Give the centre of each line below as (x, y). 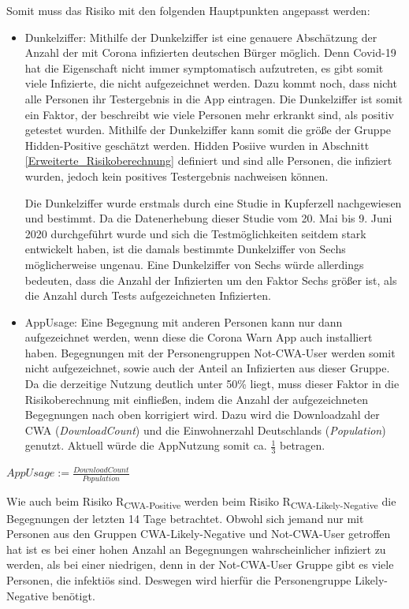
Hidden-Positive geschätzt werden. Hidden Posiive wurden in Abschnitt (197, 145)
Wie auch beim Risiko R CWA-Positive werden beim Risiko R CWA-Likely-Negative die (201, 502)
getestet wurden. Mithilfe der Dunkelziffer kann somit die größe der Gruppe (208, 130)
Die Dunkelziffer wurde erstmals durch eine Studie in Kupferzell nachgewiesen (213, 202)
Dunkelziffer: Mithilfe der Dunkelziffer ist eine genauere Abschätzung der (201, 37)
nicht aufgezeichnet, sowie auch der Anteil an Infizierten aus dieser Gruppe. (207, 368)
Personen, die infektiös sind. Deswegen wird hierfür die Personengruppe (179, 580)
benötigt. (73, 595)
